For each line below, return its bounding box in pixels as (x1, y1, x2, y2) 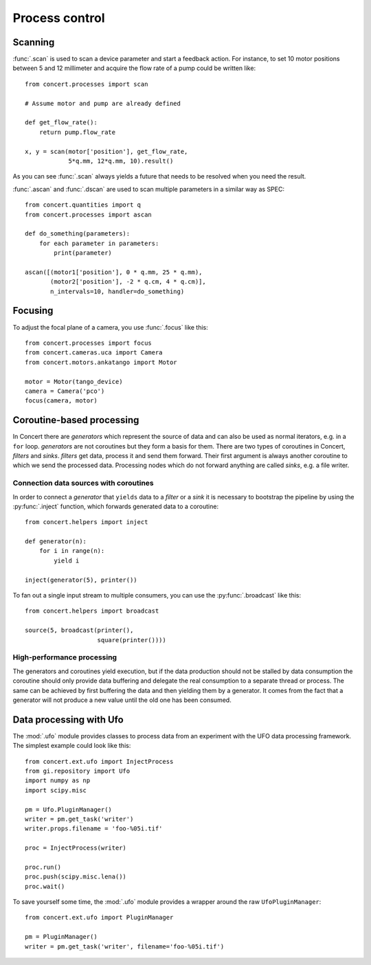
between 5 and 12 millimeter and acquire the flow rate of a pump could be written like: (12, 64, 256, 72)
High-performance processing (12, 652, 117, 662)
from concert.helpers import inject (25, 519, 148, 526)
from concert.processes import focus (25, 339, 153, 347)
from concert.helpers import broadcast (25, 607, 159, 615)
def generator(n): (25, 538, 87, 545)
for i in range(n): (38, 547, 105, 555)
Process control (12, 10, 105, 25)
